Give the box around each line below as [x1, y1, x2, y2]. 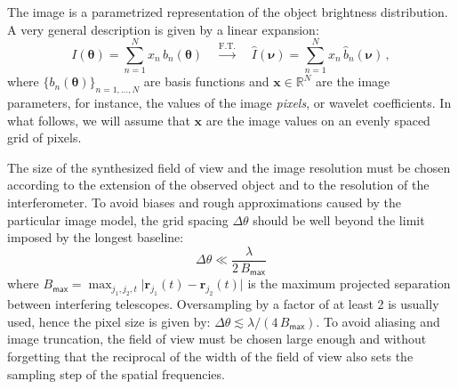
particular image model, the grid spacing [7, 210, 229, 229]
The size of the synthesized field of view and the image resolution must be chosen [7, 158, 451, 176]
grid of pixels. [7, 128, 82, 147]
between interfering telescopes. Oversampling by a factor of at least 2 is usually [7, 295, 439, 313]
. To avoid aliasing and [316, 312, 440, 330]
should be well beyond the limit [253, 210, 425, 229]
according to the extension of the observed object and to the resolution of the [7, 175, 430, 194]
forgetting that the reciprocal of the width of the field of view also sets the [7, 346, 414, 365]
